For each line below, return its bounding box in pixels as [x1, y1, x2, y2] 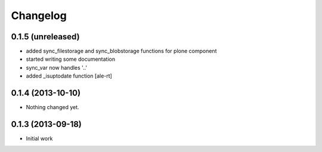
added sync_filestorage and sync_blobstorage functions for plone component [26, 48, 217, 55]
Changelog [11, 9, 67, 22]
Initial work [26, 135, 53, 142]
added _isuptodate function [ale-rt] [26, 72, 113, 80]
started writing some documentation [26, 55, 116, 63]
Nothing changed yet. [26, 104, 80, 111]
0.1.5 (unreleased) [11, 32, 80, 42]
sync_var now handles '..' [26, 64, 88, 71]
